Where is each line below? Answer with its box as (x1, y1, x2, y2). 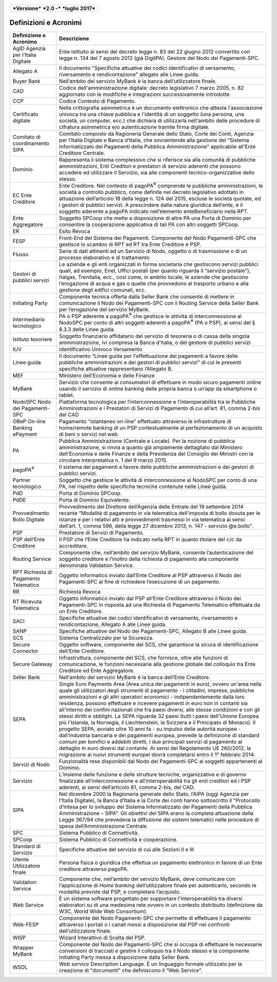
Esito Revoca (59, 227, 91, 234)
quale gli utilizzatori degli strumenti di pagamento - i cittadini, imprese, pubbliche (59, 686, 254, 694)
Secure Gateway (12, 660, 53, 667)
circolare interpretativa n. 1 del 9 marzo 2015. (59, 457, 168, 464)
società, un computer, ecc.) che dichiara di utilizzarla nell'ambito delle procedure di (59, 117, 260, 124)
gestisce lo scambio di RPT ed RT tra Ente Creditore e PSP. (59, 241, 202, 248)
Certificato (12, 110, 38, 117)
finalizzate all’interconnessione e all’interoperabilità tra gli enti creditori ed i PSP (59, 777, 251, 784)
